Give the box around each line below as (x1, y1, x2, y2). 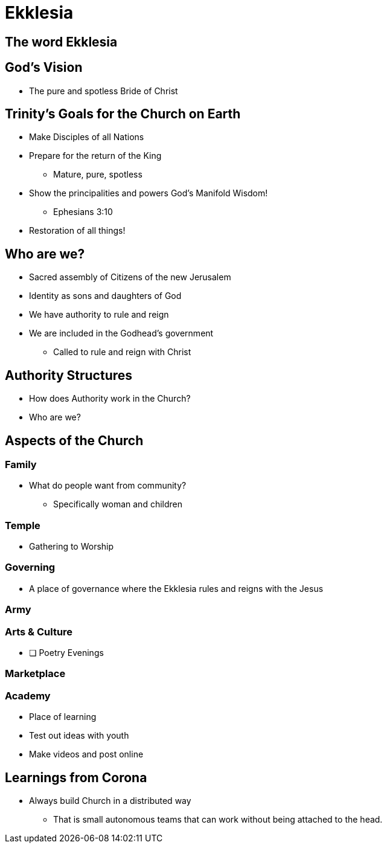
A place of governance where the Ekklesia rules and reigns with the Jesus (29, 583, 324, 594)
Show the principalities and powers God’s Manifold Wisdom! (29, 188, 268, 199)
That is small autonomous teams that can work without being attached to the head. (53, 814, 383, 824)
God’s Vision (5, 60, 83, 75)
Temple (5, 519, 40, 532)
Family (5, 458, 37, 471)
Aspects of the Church (5, 432, 144, 448)
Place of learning (29, 711, 97, 722)
